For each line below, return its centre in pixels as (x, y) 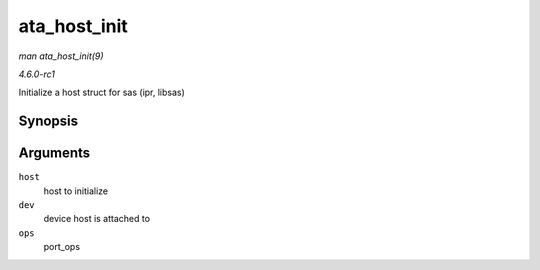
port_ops (61, 247)
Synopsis (48, 121)
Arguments (54, 153)
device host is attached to (96, 219)
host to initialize (76, 191)
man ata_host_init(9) (61, 56)
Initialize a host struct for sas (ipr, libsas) (101, 92)
